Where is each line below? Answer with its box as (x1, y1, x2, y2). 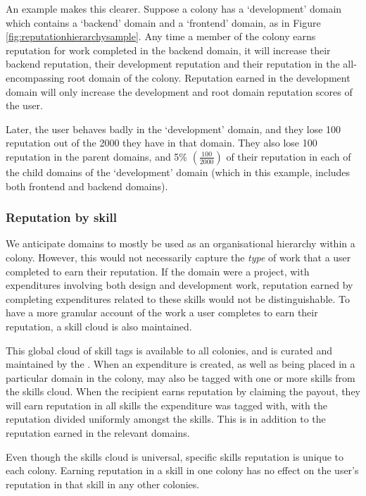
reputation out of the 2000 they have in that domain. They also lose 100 (6, 135, 317, 150)
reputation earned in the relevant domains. (6, 426, 190, 440)
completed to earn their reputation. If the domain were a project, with (6, 263, 310, 278)
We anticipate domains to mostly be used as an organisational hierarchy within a (6, 236, 355, 251)
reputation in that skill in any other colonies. (6, 476, 200, 491)
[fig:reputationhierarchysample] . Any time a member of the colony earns (6, 29, 316, 44)
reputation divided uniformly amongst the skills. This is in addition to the (6, 411, 326, 426)
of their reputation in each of (226, 149, 351, 163)
